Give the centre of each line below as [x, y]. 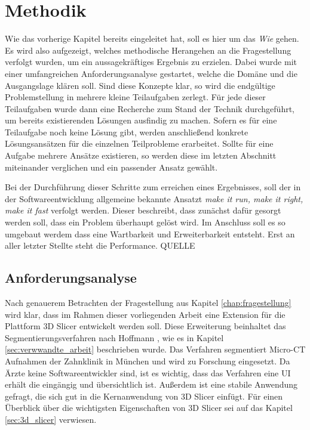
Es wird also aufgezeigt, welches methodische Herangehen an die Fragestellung [148, 50]
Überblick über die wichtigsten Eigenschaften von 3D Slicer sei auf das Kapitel [149, 408]
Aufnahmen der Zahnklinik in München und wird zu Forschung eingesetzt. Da [148, 361]
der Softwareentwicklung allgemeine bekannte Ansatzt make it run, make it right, [154, 198]
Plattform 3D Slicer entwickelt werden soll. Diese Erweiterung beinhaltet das [145, 326]
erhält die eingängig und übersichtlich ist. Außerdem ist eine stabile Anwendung [151, 384]
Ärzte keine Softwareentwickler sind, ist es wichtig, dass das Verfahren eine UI [148, 372]
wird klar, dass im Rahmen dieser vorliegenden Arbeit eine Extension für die [145, 314]
